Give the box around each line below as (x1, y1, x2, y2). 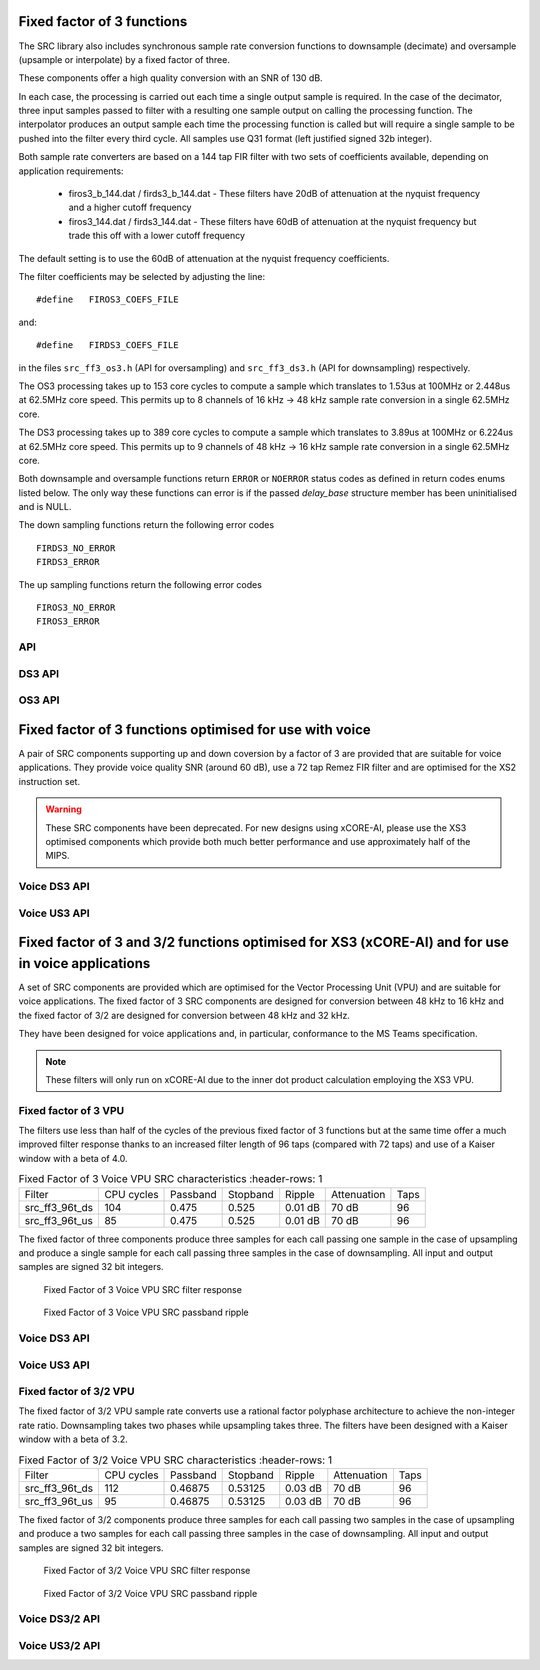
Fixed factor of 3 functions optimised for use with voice (18, 721, 371, 738)
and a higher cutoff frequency (68, 201, 192, 214)
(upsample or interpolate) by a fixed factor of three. (18, 53, 230, 65)
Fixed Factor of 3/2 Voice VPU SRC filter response (43, 1565, 251, 1577)
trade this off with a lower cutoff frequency (68, 230, 245, 242)
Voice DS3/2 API (18, 1612, 100, 1626)
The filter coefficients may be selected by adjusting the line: (18, 270, 265, 282)
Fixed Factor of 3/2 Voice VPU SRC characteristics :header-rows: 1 (18, 1453, 333, 1467)
